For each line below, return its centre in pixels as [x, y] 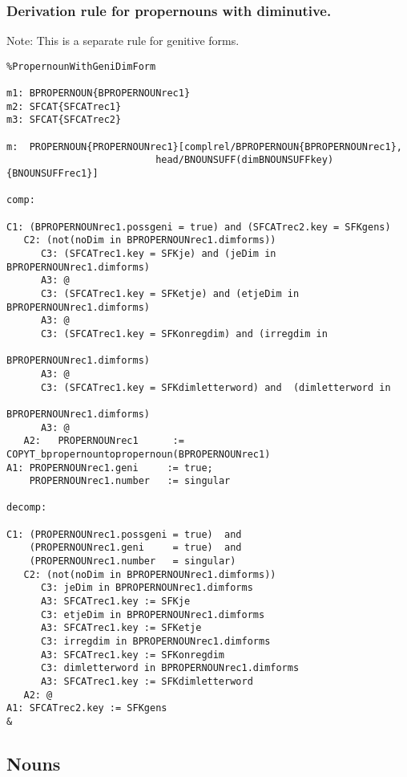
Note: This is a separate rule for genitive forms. [123, 41]
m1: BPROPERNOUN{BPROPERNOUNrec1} [99, 94]
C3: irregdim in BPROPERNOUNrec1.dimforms [155, 642]
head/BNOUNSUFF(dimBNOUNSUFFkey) [245, 160]
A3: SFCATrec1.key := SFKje [115, 602]
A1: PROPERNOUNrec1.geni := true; [110, 468]
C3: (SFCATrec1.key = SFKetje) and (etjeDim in [170, 293]
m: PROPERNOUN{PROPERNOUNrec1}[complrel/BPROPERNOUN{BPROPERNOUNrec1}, [204, 146]
